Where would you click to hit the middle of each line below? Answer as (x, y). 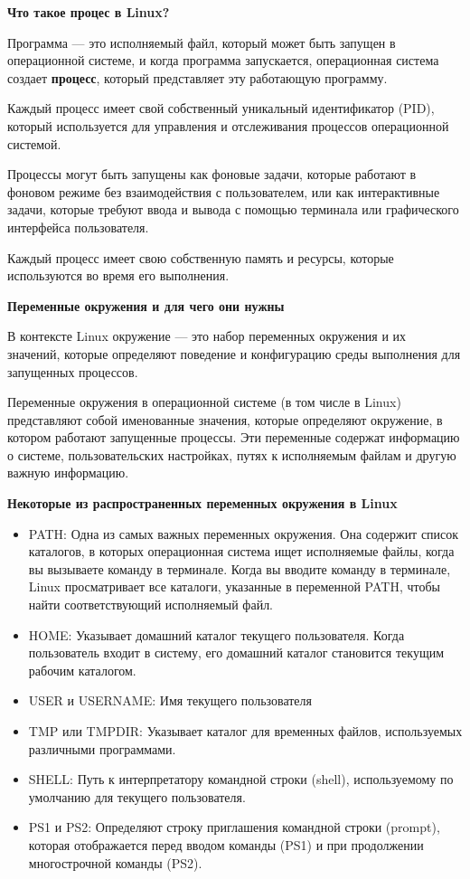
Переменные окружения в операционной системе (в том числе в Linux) (204, 402)
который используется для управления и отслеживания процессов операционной (228, 125)
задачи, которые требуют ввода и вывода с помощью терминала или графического (233, 209)
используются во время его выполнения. (118, 275)
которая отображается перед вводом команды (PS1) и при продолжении (226, 844)
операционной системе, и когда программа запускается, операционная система (223, 60)
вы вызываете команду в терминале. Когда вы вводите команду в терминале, (240, 568)
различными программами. (102, 748)
